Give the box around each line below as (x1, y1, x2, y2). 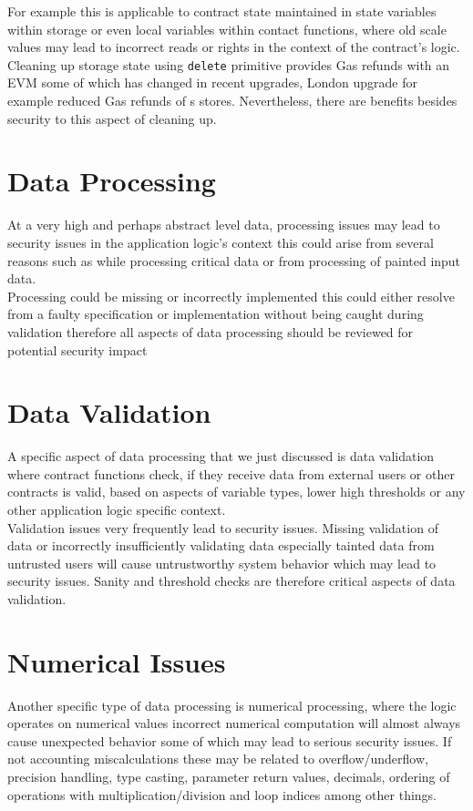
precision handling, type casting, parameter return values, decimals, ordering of (7, 767, 450, 786)
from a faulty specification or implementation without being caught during (7, 304, 424, 323)
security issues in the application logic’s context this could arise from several (7, 232, 434, 252)
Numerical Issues (7, 642, 226, 680)
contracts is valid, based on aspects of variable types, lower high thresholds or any (7, 482, 466, 501)
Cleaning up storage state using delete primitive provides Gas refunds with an (7, 55, 450, 74)
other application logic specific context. (7, 500, 226, 518)
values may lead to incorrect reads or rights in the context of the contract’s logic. (7, 37, 460, 56)
